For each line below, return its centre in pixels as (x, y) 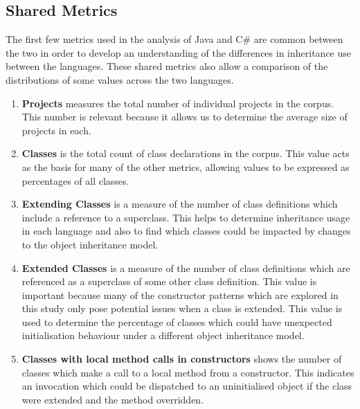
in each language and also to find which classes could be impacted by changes (186, 231)
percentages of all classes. (75, 180)
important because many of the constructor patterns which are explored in (180, 294)
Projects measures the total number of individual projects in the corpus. (178, 103)
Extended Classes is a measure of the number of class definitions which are (186, 267)
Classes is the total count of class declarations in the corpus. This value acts (186, 153)
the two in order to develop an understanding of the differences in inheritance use (178, 52)
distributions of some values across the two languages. (120, 79)
